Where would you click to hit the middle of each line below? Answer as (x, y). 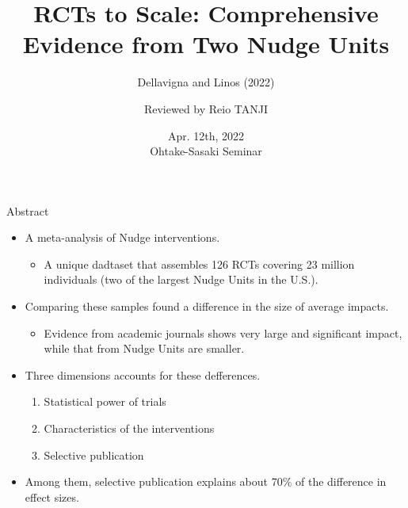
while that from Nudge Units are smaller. (144, 348)
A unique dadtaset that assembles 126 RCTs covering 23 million (199, 264)
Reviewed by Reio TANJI (206, 108)
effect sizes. (52, 497)
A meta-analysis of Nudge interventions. (122, 237)
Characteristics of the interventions (129, 428)
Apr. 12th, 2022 (206, 135)
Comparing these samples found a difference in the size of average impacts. (207, 306)
